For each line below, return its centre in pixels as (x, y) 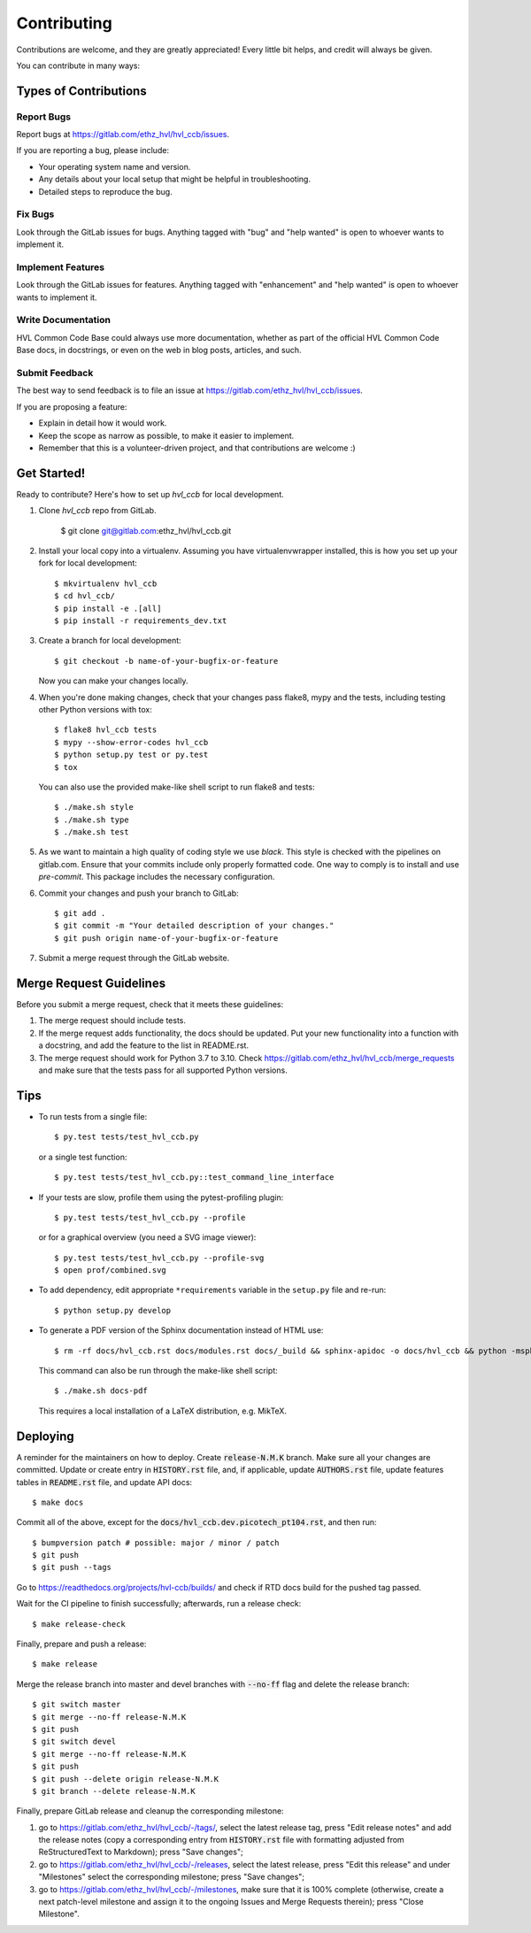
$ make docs (58, 1502)
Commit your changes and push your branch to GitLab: (139, 893)
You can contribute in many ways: (78, 65)
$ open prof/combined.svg (111, 1271)
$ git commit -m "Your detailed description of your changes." (194, 926)
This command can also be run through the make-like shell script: (158, 1371)
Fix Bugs (35, 214)
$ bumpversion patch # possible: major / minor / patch (156, 1543)
